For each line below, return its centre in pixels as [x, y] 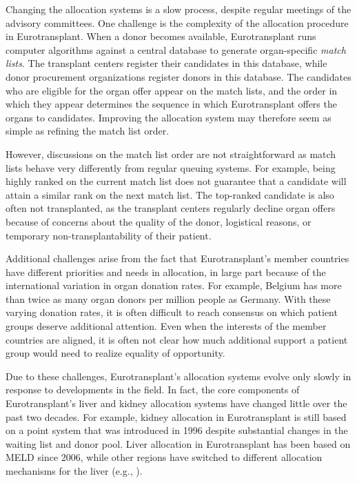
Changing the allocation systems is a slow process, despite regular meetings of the [178, 9]
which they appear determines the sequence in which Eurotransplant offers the [171, 104]
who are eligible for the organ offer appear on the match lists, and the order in [172, 90]
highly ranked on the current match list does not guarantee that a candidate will [176, 181]
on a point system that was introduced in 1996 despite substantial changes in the [177, 430]
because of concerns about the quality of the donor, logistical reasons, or [159, 221]
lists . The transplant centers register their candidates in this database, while [166, 63]
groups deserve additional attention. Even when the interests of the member [166, 326]
